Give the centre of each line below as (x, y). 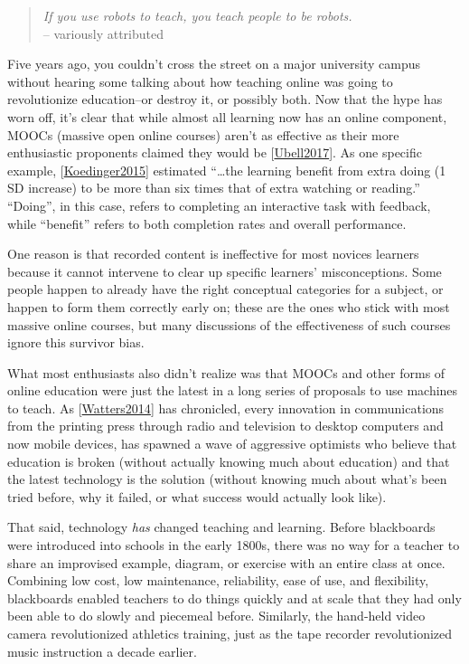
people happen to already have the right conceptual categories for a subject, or (225, 289)
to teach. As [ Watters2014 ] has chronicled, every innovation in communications (226, 408)
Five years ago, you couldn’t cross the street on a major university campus (214, 64)
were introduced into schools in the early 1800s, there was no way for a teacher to (234, 545)
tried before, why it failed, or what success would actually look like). (197, 496)
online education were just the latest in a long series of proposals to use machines (233, 390)
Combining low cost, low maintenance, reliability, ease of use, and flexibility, (218, 580)
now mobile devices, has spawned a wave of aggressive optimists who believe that (232, 444)
